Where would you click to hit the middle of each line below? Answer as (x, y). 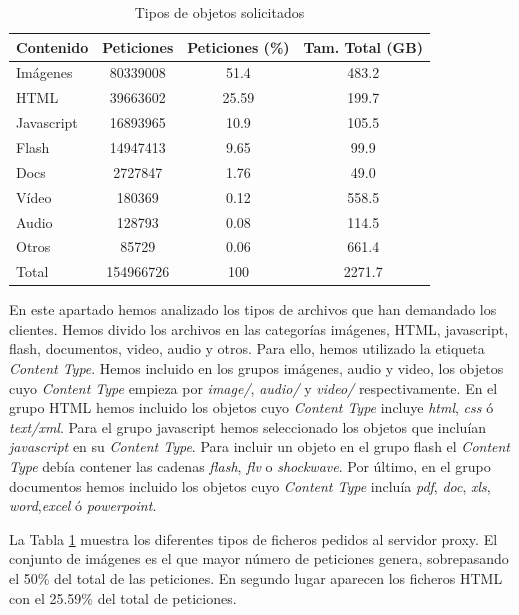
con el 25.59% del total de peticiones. (123, 597)
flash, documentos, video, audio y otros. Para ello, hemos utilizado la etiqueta (247, 348)
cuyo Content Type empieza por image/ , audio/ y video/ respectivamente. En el (253, 387)
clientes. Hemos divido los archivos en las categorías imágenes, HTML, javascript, (259, 328)
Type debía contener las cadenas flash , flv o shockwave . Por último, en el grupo (250, 466)
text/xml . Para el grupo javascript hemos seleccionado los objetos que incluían (248, 426)
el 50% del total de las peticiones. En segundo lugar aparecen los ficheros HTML (256, 578)
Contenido (52, 46)
